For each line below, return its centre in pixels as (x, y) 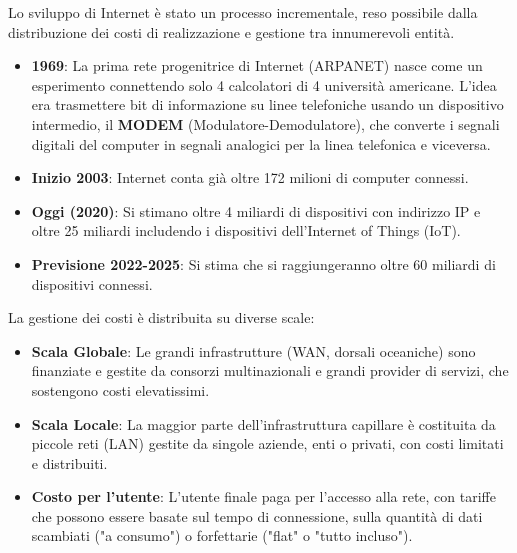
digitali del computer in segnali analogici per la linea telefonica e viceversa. (261, 143)
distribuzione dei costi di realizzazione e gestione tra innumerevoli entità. (231, 31)
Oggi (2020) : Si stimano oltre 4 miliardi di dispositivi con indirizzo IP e (256, 210)
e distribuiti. (69, 462)
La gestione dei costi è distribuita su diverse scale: (161, 317)
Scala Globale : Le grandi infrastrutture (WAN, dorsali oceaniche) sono (253, 350)
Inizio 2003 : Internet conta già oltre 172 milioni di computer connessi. (250, 177)
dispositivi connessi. (92, 283)
